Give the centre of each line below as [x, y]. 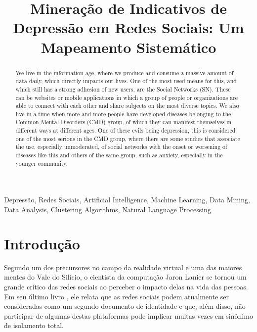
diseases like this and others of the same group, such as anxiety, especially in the [119, 155]
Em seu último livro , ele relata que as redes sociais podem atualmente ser [116, 296]
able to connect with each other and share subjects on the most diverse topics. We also [127, 106]
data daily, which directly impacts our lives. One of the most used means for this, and [126, 81]
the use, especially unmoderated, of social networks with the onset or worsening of [121, 147]
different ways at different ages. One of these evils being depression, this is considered [126, 130]
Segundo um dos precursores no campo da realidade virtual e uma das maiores [123, 267]
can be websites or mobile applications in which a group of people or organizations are [127, 97]
